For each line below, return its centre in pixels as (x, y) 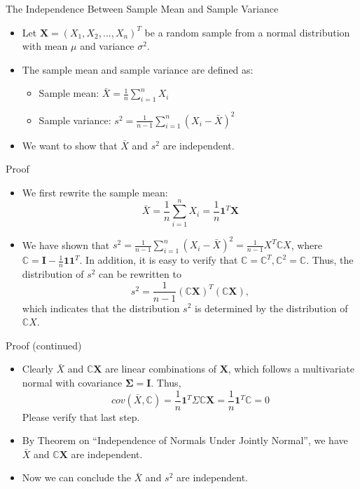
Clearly (37, 369)
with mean (45, 46)
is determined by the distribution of (271, 308)
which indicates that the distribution (101, 308)
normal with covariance (72, 382)
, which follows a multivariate (291, 369)
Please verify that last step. (81, 416)
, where (307, 244)
